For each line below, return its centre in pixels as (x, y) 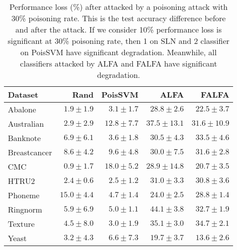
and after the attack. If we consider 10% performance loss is (118, 29)
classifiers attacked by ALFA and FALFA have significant (118, 63)
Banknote (24, 138)
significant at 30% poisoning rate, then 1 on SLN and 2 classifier (118, 41)
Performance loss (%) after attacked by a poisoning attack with (119, 7)
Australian (26, 124)
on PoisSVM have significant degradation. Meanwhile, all (118, 52)
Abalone (22, 109)
